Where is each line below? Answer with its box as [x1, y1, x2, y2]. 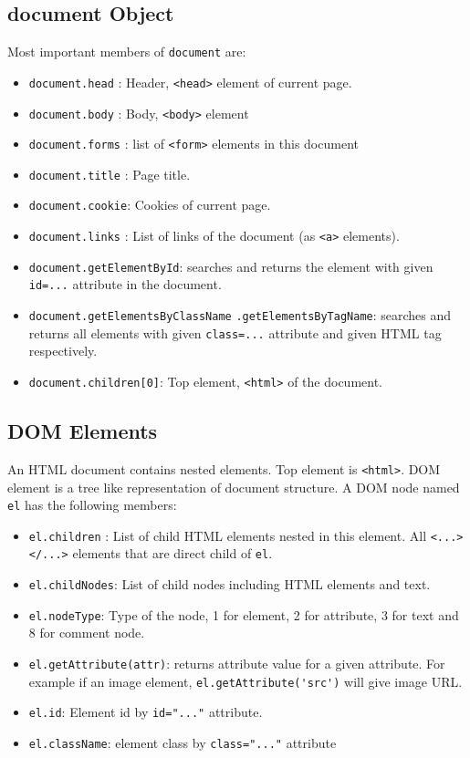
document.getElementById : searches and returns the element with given [28, 256, 433, 275]
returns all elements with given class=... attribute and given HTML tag [28, 323, 442, 342]
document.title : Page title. [28, 164, 191, 183]
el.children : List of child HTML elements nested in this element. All [28, 525, 427, 545]
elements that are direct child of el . [72, 544, 273, 563]
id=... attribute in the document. [28, 275, 222, 294]
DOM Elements [7, 417, 158, 445]
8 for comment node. [28, 623, 145, 642]
